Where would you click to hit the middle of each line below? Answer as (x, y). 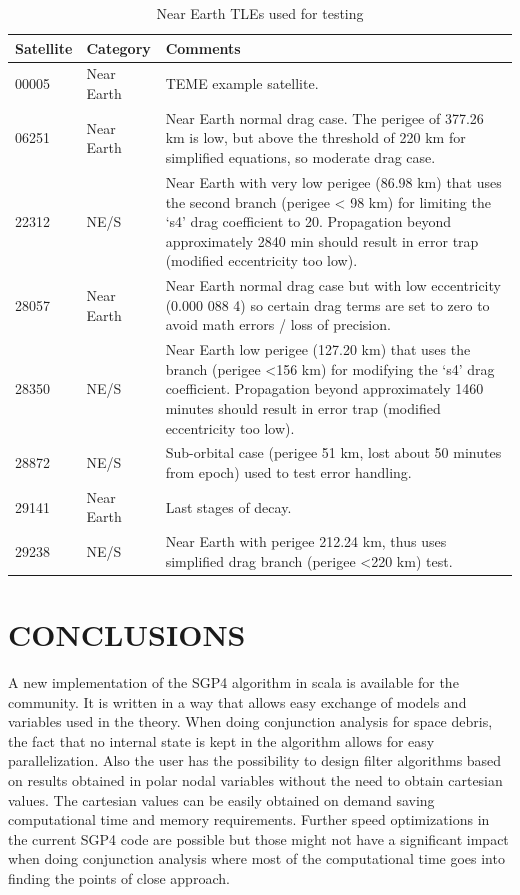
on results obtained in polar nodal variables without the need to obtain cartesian (255, 780)
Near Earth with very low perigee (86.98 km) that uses (333, 181)
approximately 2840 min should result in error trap (322, 240)
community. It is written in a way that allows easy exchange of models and (237, 701)
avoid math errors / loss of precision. (278, 324)
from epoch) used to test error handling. (288, 471)
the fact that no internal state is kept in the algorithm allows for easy (221, 740)
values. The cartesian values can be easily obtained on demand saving (221, 799)
